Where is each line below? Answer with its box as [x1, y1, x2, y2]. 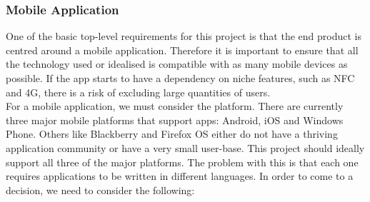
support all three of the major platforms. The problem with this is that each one [6, 154, 359, 169]
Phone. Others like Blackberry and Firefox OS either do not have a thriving [6, 126, 338, 141]
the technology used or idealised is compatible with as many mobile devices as [6, 56, 348, 71]
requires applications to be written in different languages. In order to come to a [6, 168, 354, 183]
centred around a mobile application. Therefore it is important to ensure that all [6, 42, 359, 57]
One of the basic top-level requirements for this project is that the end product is [6, 29, 361, 44]
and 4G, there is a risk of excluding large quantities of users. [6, 84, 271, 99]
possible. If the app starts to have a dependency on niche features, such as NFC [6, 71, 355, 85]
